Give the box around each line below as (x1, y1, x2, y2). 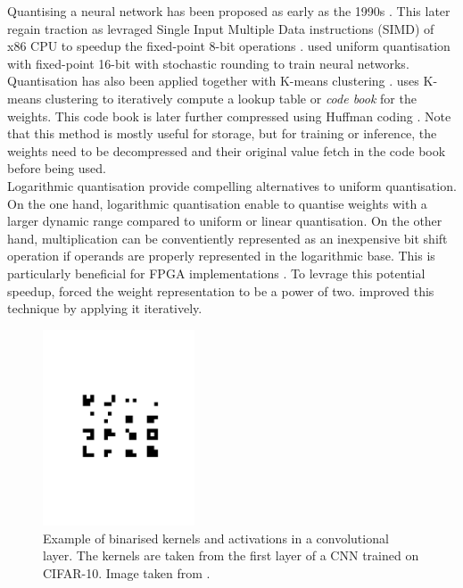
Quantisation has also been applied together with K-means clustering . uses (7, 71, 419, 90)
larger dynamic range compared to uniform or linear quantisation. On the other (7, 211, 442, 230)
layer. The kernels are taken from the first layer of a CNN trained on (43, 546, 419, 565)
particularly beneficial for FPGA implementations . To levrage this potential (7, 263, 426, 282)
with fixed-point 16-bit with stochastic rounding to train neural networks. (7, 54, 409, 72)
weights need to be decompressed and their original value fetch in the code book (7, 141, 446, 160)
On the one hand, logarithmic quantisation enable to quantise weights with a (7, 194, 427, 212)
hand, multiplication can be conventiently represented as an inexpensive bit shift (7, 228, 448, 247)
